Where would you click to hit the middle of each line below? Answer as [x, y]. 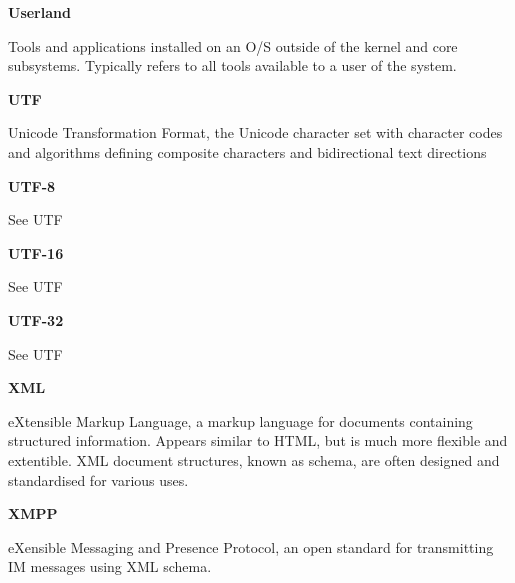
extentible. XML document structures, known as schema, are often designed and [254, 459]
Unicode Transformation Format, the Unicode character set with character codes [255, 132]
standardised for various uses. [98, 479]
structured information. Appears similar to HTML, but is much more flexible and [258, 440]
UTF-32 [36, 319]
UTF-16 [36, 252]
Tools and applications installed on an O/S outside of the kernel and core [233, 45]
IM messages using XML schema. [110, 566]
